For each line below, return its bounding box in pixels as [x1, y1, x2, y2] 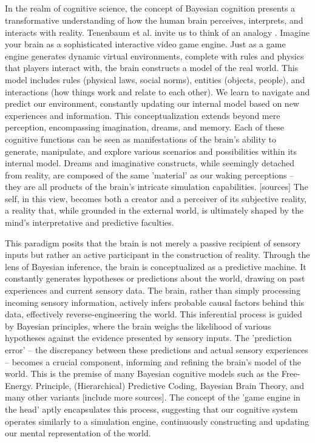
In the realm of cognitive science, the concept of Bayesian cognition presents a [5, 2, 296, 15]
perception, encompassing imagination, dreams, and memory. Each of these [5, 121, 284, 134]
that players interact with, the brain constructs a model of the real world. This [5, 61, 299, 74]
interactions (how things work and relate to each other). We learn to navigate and [5, 85, 310, 98]
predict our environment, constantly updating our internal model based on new [5, 97, 299, 110]
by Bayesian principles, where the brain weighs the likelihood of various [5, 319, 271, 332]
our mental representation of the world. [5, 427, 151, 439]
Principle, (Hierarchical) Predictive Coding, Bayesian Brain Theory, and [35, 379, 304, 391]
